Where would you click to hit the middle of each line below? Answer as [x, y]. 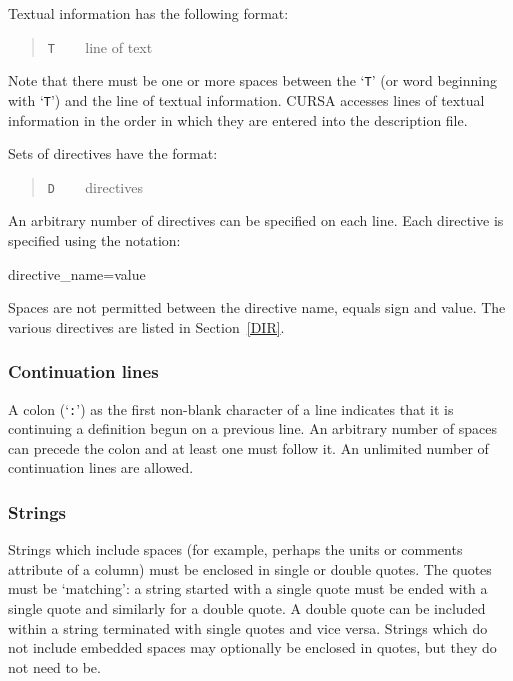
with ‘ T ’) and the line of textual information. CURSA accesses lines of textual [246, 99]
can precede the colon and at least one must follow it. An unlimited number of [248, 447]
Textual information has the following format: [148, 13]
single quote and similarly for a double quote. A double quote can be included [247, 608]
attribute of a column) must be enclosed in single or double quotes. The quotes [250, 568]
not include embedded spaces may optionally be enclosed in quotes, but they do [252, 647]
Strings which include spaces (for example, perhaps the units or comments [235, 549]
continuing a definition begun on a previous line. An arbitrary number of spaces [252, 428]
